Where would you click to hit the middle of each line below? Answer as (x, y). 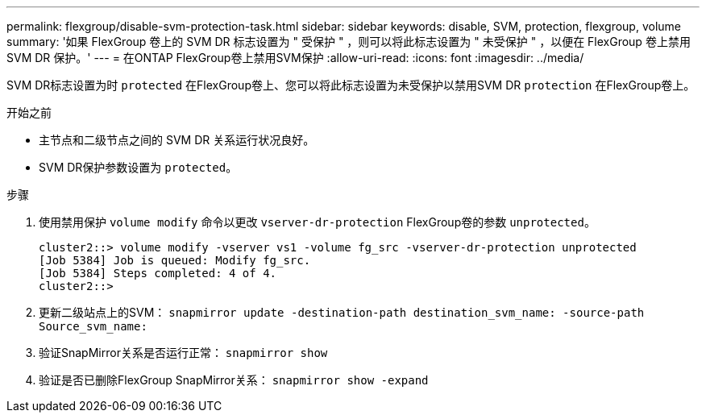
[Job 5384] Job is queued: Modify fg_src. (175, 260)
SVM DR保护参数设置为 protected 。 (138, 167)
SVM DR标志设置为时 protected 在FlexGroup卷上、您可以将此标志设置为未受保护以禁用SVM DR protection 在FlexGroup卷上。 (351, 85)
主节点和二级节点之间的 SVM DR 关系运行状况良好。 (177, 140)
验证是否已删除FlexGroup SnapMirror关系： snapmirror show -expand (234, 380)
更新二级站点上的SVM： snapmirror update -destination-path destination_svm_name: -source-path (342, 312)
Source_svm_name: (93, 326)
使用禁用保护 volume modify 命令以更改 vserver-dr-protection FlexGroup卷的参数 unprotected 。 (317, 222)
